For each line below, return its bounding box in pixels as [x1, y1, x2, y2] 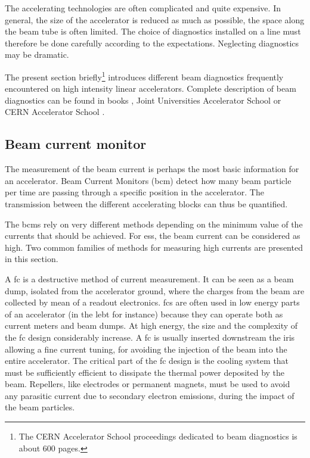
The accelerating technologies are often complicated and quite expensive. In [5, 2, 281, 14]
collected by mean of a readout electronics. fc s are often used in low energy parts [5, 296, 300, 309]
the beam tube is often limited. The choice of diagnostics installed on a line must [5, 25, 301, 38]
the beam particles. [5, 401, 75, 413]
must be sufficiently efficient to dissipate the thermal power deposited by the [5, 366, 285, 378]
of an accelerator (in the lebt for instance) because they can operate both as [5, 307, 283, 320]
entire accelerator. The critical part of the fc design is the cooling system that [5, 354, 289, 367]
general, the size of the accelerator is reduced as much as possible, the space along [5, 13, 305, 26]
